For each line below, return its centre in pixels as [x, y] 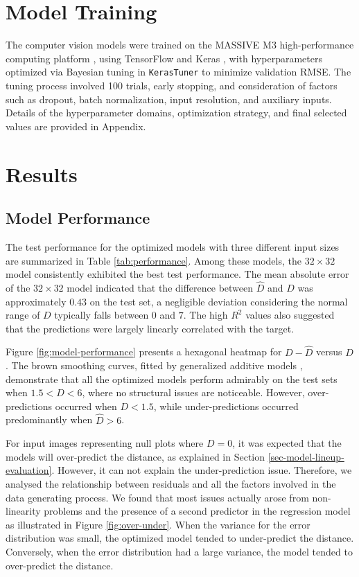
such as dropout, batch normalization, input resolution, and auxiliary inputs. [169, 99]
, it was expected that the [287, 443]
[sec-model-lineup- [306, 456]
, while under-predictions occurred [226, 406]
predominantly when [49, 419]
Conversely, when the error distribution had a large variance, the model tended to [179, 552]
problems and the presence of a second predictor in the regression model [197, 511]
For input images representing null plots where [105, 443]
